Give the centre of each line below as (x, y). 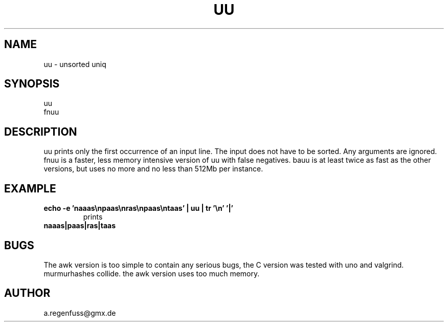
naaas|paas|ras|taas (80, 226)
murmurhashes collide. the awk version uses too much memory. (152, 273)
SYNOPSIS (32, 84)
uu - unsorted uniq (75, 64)
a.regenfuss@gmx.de (80, 313)
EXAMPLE (30, 188)
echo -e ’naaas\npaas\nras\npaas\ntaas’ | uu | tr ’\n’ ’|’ (138, 208)
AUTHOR (27, 293)
